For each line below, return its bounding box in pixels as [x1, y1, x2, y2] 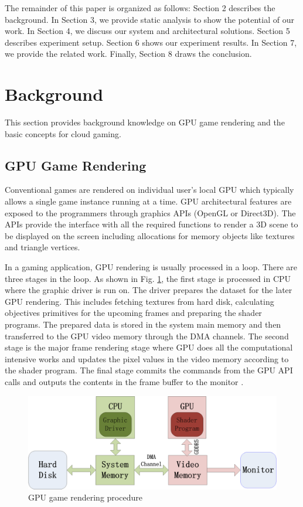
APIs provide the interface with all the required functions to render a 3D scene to [5, 218, 298, 230]
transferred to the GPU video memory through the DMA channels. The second [5, 329, 289, 342]
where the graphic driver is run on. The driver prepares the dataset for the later [5, 284, 292, 296]
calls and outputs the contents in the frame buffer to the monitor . [5, 375, 244, 387]
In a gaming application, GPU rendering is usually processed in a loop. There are [5, 261, 297, 273]
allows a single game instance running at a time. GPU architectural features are [5, 195, 292, 207]
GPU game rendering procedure [28, 491, 142, 503]
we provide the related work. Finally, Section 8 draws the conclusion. [5, 47, 252, 60]
